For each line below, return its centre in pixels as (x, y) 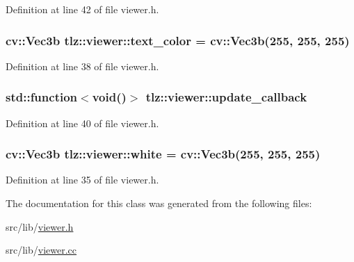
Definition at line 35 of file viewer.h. (82, 180)
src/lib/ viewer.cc (41, 250)
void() (109, 97)
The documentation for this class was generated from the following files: (159, 203)
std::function (42, 97)
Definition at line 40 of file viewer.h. (82, 123)
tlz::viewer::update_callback (226, 97)
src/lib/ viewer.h (40, 226)
